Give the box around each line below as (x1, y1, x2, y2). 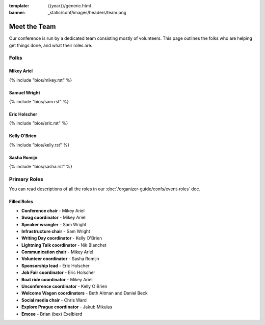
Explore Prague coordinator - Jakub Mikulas (21, 304, 112, 310)
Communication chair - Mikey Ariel (21, 249, 93, 255)
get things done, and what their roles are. (9, 42, 93, 48)
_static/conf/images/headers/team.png (48, 10, 127, 16)
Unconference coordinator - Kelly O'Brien (21, 283, 107, 290)
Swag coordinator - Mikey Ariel (21, 214, 86, 221)
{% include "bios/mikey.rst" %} (9, 77, 72, 83)
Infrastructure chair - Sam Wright (21, 228, 90, 234)
